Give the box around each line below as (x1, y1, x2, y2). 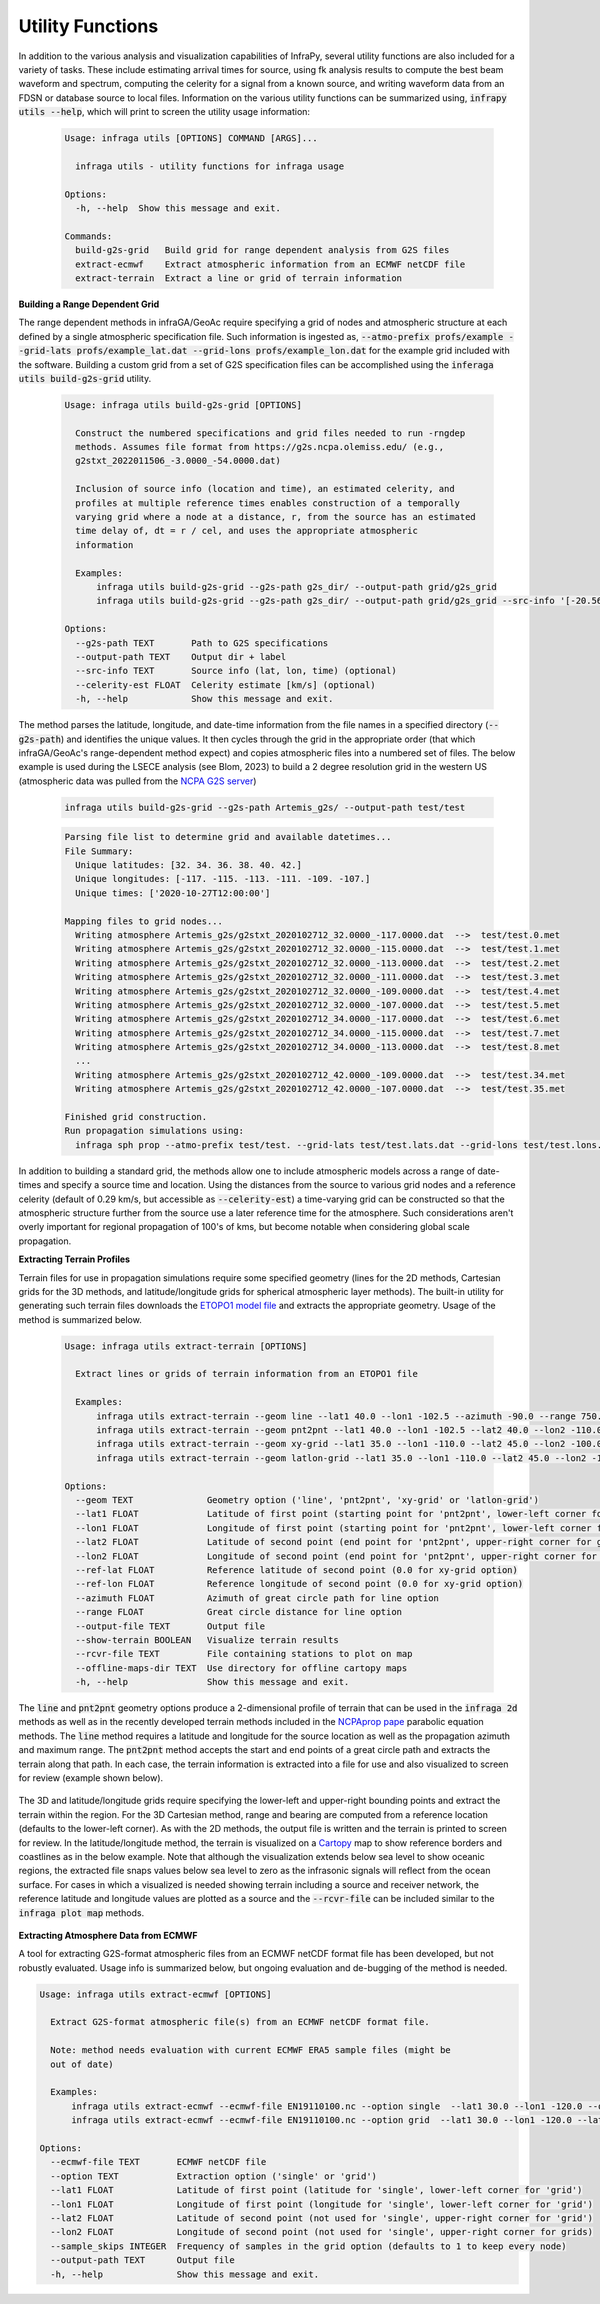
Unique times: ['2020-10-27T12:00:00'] (75, 887, 271, 899)
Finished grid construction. (64, 1111, 208, 1123)
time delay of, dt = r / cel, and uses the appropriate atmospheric (75, 525, 419, 537)
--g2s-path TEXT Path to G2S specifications (75, 637, 329, 649)
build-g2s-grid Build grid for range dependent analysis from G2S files (75, 245, 450, 256)
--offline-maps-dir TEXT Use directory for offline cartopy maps (75, 1662, 408, 1674)
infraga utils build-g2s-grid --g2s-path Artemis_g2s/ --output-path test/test (64, 801, 466, 813)
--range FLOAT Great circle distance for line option (75, 1606, 403, 1618)
